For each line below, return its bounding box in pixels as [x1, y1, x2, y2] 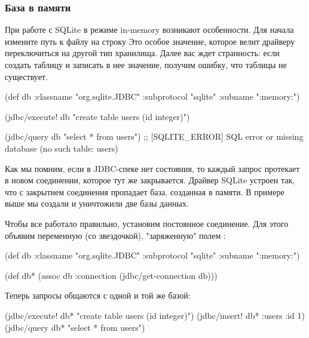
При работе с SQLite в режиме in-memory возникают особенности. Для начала [5, 23, 294, 36]
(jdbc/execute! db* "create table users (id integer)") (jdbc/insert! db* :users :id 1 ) [5, 309, 305, 321]
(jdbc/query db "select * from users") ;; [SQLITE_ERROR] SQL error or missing [5, 130, 304, 143]
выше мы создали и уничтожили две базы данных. [5, 197, 189, 210]
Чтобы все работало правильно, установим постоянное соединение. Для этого [5, 217, 289, 229]
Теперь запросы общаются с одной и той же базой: [5, 289, 191, 302]
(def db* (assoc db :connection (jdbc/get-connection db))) [5, 269, 218, 281]
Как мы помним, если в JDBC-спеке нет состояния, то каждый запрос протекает [5, 162, 300, 174]
